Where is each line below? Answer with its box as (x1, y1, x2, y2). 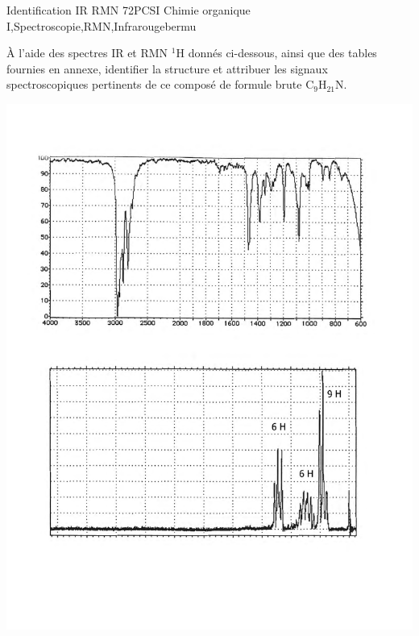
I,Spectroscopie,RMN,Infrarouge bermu (6, 17, 197, 34)
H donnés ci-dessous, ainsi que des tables (176, 44, 377, 61)
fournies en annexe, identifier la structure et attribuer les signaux (6, 60, 328, 77)
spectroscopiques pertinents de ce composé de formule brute (6, 76, 302, 93)
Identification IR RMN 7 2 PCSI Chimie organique (6, 2, 251, 18)
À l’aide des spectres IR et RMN (6, 44, 168, 61)
